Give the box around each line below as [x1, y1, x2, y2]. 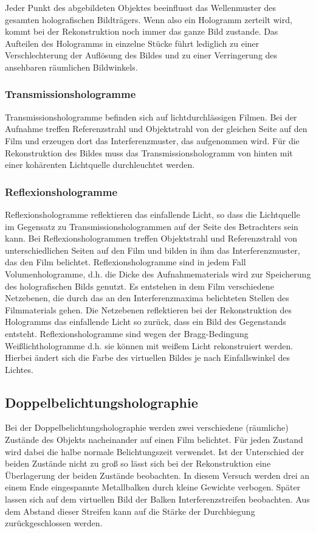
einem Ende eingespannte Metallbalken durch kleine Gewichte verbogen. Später [5, 481, 301, 493]
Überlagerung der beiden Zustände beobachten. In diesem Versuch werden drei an [5, 469, 309, 481]
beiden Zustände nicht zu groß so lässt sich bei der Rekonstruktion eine [5, 457, 271, 470]
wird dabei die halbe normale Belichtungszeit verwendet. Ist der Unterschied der [5, 445, 304, 458]
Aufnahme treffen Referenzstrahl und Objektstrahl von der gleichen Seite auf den [5, 122, 307, 135]
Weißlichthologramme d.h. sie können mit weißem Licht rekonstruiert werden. [5, 339, 294, 352]
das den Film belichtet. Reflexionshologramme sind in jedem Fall [5, 256, 246, 268]
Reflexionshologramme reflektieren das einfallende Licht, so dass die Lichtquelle [5, 207, 300, 220]
